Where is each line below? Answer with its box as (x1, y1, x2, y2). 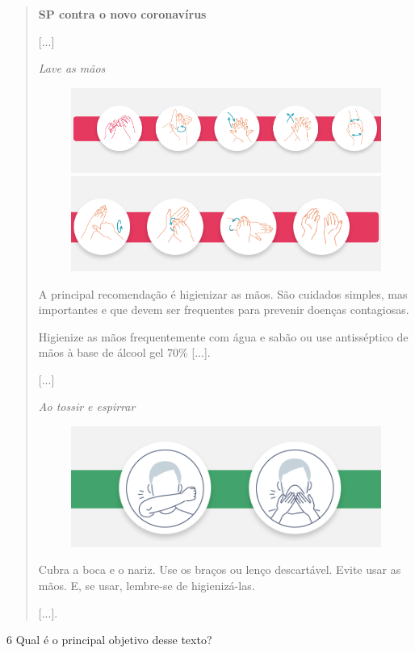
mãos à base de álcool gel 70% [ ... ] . (38, 344, 211, 361)
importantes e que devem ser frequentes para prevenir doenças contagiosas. (38, 301, 409, 318)
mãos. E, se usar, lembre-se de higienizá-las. (38, 576, 255, 593)
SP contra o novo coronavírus (38, 6, 207, 22)
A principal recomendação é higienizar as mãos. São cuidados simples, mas (38, 285, 408, 302)
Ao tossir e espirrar (38, 398, 136, 415)
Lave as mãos (38, 60, 106, 77)
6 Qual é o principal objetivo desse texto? (6, 631, 212, 648)
